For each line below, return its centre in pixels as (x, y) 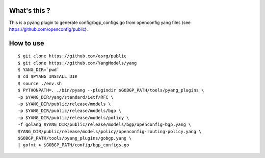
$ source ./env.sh (40, 83)
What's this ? (30, 11)
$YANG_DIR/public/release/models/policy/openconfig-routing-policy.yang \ (110, 131)
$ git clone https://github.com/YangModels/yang (77, 63)
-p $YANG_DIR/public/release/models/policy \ (74, 118)
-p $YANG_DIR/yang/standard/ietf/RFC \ (66, 97)
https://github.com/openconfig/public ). (49, 29)
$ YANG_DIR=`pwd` (39, 70)
